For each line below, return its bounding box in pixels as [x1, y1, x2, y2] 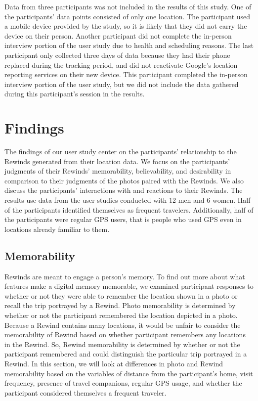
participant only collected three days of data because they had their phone [4, 49, 230, 60]
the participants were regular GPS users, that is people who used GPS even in [4, 214, 242, 224]
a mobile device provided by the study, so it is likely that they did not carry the [4, 21, 247, 31]
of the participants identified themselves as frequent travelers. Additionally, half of [4, 204, 254, 215]
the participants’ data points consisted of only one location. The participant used [4, 11, 251, 21]
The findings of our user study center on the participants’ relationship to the [4, 146, 237, 157]
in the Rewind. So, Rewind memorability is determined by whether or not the [4, 339, 240, 349]
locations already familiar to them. [4, 223, 110, 234]
